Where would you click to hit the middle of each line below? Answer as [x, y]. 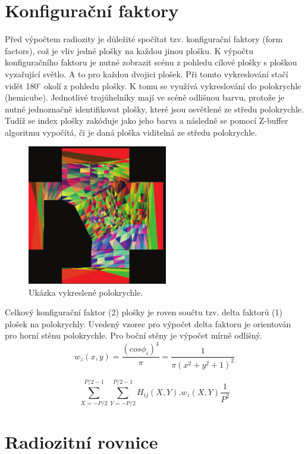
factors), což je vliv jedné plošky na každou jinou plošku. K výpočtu [129, 50]
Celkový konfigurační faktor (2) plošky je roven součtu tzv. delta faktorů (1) [144, 312]
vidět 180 [22, 85]
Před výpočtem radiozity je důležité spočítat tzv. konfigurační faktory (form [144, 39]
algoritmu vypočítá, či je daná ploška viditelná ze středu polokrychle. [131, 132]
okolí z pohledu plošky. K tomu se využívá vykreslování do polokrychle [172, 85]
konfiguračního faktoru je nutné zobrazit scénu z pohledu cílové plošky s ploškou [151, 62]
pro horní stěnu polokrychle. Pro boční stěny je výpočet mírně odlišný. [133, 335]
